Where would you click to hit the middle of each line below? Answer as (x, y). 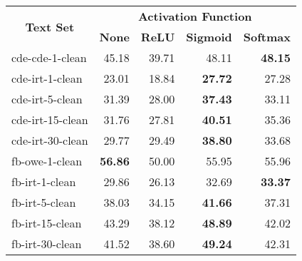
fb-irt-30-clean (47, 244)
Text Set (50, 26)
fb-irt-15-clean (47, 223)
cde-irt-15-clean (50, 119)
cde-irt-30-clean (50, 140)
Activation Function (195, 16)
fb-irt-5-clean (44, 202)
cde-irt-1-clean (47, 78)
